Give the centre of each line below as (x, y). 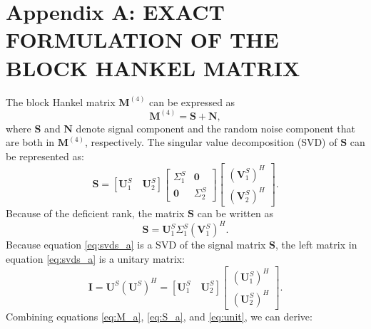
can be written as (235, 213)
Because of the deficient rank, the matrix (95, 213)
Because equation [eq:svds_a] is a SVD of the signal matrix (136, 245)
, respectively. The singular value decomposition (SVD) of (211, 142)
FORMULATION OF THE (142, 40)
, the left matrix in (316, 245)
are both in (30, 142)
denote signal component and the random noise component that (216, 128)
